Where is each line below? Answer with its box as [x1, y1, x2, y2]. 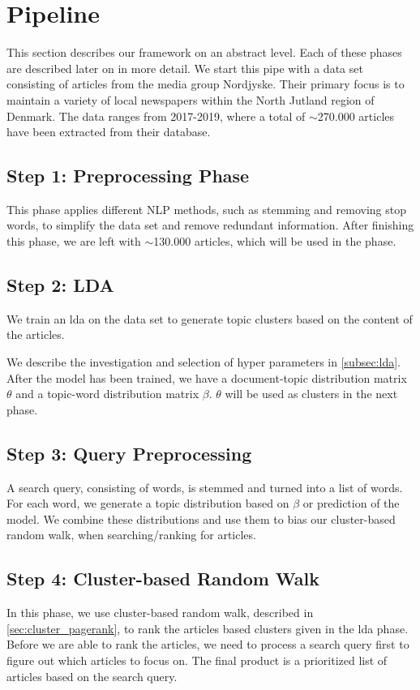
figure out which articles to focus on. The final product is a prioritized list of [6, 652, 388, 668]
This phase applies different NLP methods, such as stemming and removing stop [6, 200, 407, 217]
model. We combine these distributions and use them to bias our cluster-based [6, 510, 396, 527]
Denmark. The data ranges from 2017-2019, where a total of [6, 107, 306, 124]
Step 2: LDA [6, 272, 114, 298]
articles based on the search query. [6, 667, 178, 684]
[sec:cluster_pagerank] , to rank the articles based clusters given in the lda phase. [6, 619, 409, 636]
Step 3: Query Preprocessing [6, 440, 252, 465]
